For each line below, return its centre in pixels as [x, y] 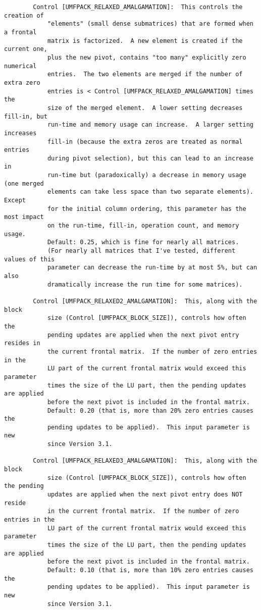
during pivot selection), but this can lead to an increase [150, 158]
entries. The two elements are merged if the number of [145, 74]
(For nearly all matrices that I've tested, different [141, 251]
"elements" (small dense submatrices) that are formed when [150, 24]
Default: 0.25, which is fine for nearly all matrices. [143, 242]
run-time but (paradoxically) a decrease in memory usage [147, 175]
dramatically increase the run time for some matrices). [145, 284]
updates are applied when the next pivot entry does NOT [145, 495]
